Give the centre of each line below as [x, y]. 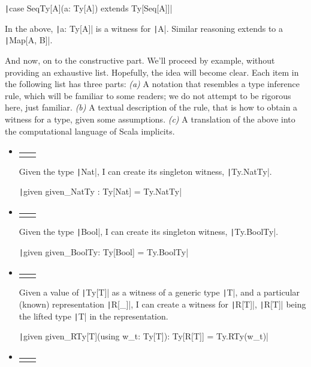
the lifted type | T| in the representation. [93, 316]
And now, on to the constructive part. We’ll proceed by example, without [140, 60]
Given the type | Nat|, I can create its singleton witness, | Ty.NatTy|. [145, 171]
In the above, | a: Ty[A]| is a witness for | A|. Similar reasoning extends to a [144, 28]
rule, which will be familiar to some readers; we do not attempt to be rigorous [148, 95]
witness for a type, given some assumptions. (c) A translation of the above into [150, 119]
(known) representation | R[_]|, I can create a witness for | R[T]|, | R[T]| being [162, 304]
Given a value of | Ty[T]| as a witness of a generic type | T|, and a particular [159, 292]
